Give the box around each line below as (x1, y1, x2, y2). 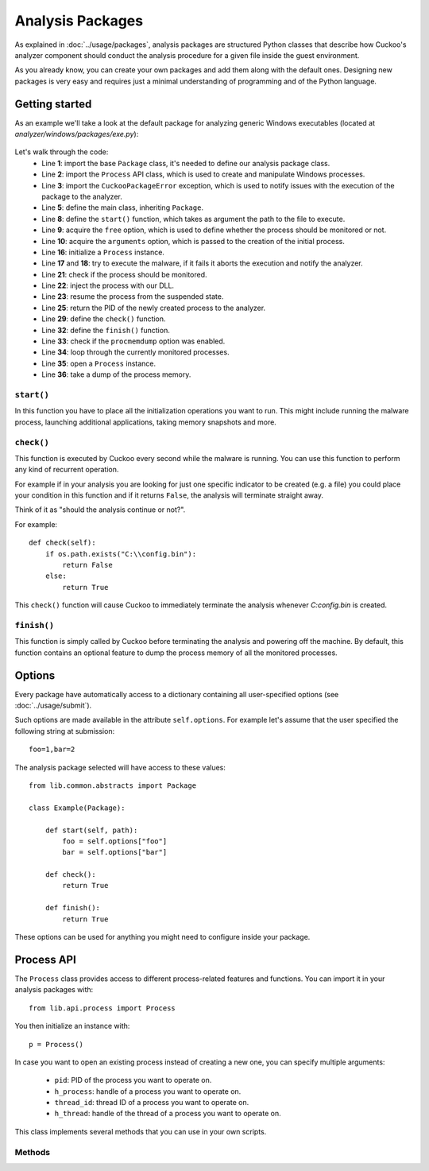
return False (62, 560, 113, 570)
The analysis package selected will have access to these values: (14, 762, 226, 772)
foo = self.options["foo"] (62, 836, 168, 846)
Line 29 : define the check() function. (41, 314, 166, 324)
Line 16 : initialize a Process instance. (41, 247, 164, 257)
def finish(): (44, 903, 101, 913)
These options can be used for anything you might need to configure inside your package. (14, 933, 311, 942)
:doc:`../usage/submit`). (14, 700, 92, 711)
